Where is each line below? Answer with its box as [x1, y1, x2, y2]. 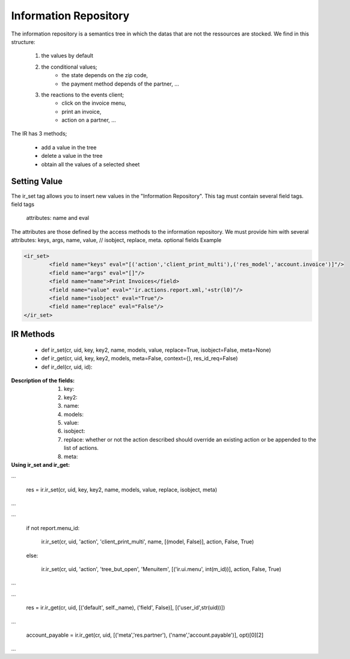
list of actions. [64, 445, 99, 452]
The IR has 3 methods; [11, 130, 67, 137]
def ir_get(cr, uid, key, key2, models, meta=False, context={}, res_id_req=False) [41, 355, 238, 362]
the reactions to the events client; [41, 91, 124, 98]
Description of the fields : [11, 376, 75, 384]
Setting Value [11, 176, 63, 187]
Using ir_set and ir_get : [11, 461, 70, 468]
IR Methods [11, 329, 55, 340]
